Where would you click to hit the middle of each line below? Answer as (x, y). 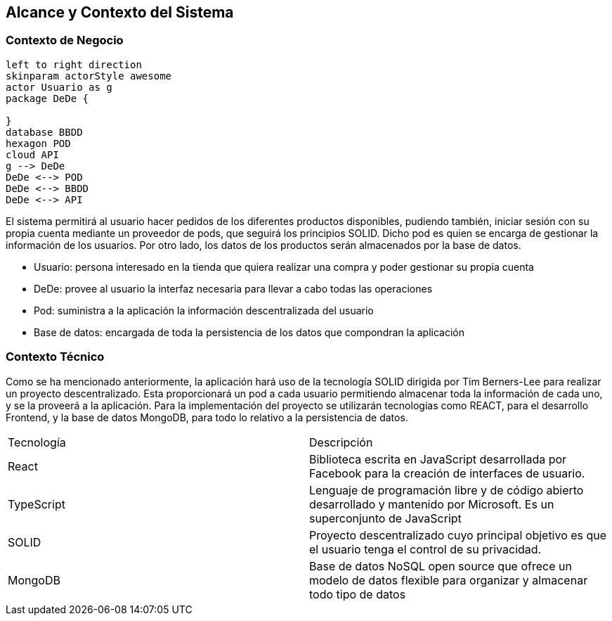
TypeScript (37, 504)
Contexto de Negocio (65, 40)
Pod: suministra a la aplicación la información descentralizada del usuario (204, 310)
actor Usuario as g (59, 87)
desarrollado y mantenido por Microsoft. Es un (432, 504)
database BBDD (44, 132)
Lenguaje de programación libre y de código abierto (447, 490)
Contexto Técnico (55, 357)
